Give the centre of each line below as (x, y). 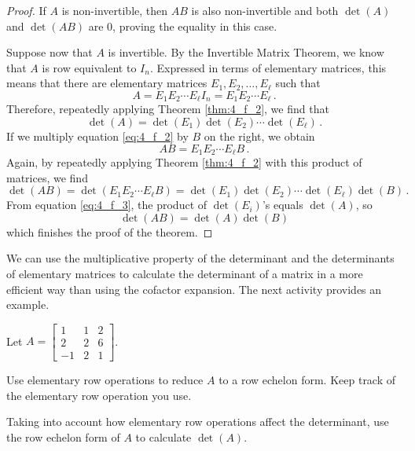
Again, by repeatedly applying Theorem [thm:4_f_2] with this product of (184, 162)
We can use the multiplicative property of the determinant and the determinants (200, 258)
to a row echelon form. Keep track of (307, 379)
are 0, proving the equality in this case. (183, 26)
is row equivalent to (89, 67)
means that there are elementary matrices (107, 83)
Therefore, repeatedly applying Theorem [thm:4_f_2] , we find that (168, 109)
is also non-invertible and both (265, 10)
